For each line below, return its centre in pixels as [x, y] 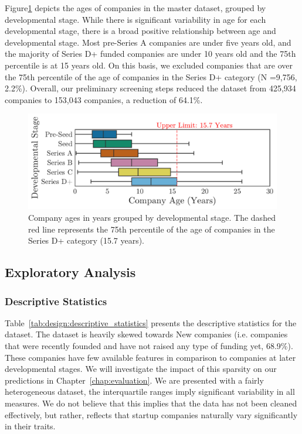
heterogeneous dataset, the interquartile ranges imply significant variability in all [150, 392]
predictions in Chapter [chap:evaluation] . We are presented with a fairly [134, 380]
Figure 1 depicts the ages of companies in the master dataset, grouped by [135, 8]
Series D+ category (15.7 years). [86, 240]
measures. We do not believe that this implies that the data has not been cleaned [151, 403]
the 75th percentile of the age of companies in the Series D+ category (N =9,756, [151, 76]
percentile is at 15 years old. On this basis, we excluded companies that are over [149, 65]
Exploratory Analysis [70, 272]
